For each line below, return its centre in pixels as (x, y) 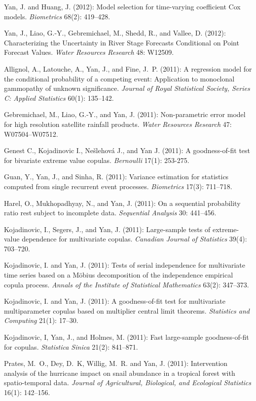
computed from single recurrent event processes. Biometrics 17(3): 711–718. (118, 186)
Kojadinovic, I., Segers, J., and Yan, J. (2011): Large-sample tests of (107, 229)
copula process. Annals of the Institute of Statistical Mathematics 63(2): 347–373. (127, 284)
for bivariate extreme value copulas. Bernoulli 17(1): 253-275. (97, 160)
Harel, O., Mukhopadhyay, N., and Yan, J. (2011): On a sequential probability (122, 203)
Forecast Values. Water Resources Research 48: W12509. (89, 52)
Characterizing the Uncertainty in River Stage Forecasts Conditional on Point (122, 42)
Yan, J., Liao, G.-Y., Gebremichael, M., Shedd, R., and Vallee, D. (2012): (115, 33)
